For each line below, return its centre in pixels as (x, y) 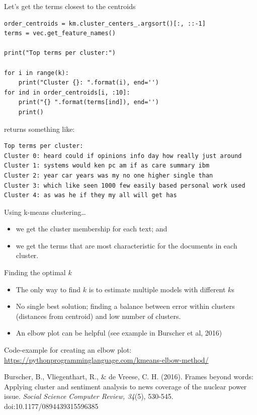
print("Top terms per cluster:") (60, 53)
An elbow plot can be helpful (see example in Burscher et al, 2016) (119, 333)
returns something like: (39, 129)
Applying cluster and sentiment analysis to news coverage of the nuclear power (125, 386)
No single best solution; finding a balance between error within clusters (125, 306)
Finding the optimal (35, 272)
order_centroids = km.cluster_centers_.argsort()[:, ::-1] (105, 23)
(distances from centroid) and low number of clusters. (98, 316)
